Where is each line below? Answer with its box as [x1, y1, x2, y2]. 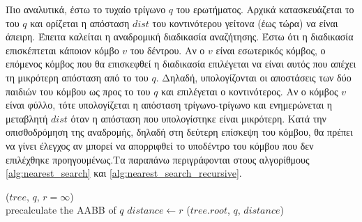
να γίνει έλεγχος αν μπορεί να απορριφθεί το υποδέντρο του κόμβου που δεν [6, 138, 314, 152]
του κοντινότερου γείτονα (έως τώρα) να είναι [152, 15, 338, 30]
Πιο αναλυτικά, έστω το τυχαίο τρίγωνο [6, 2, 166, 16]
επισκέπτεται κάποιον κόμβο [6, 42, 119, 57]
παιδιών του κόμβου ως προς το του [6, 84, 151, 98]
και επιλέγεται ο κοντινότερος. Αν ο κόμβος [161, 84, 338, 98]
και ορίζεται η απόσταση [30, 15, 130, 30]
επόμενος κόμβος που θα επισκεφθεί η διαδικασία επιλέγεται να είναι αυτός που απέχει [6, 56, 356, 71]
